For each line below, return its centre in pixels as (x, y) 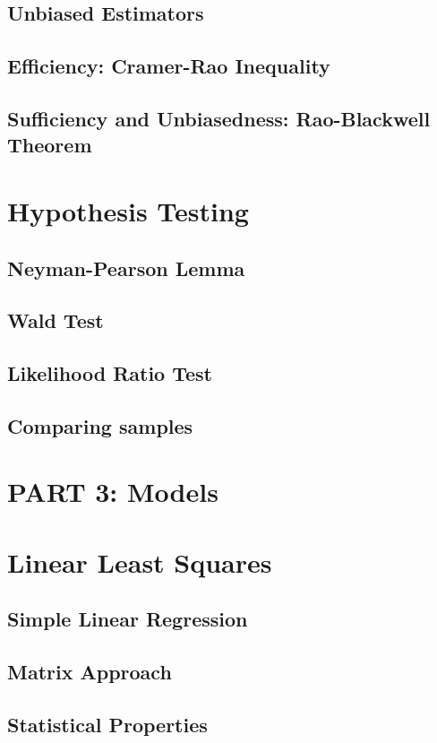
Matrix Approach (90, 672)
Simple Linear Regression (128, 619)
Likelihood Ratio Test (110, 373)
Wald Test (56, 320)
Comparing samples (100, 425)
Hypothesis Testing (128, 210)
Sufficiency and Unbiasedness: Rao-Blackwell (219, 118)
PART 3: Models (113, 492)
